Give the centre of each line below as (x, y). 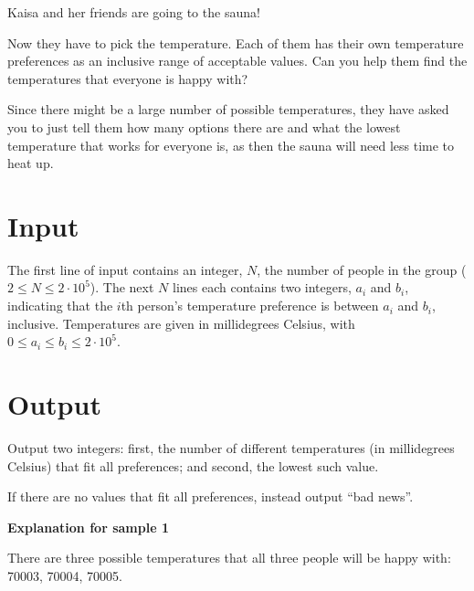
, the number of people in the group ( (362, 269)
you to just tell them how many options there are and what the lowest (204, 127)
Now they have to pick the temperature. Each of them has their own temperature (236, 42)
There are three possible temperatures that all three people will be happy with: (229, 558)
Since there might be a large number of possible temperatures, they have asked (228, 109)
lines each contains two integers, (262, 287)
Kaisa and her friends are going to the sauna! (134, 12)
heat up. (31, 163)
